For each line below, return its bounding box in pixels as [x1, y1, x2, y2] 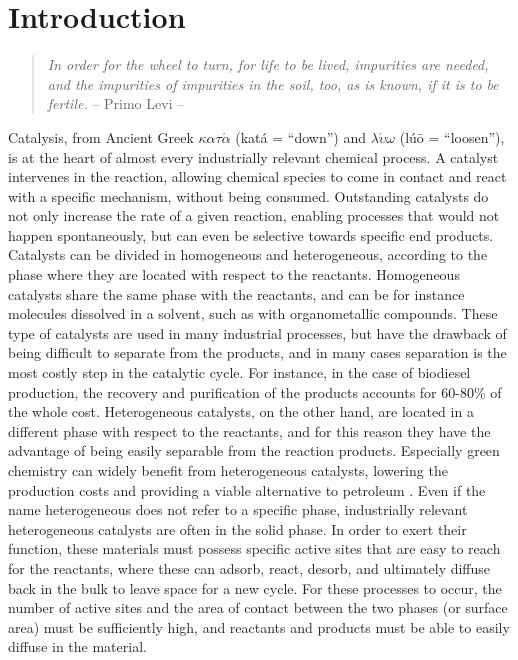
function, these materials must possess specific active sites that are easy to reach [8, 538, 501, 559]
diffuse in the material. [8, 636, 147, 657]
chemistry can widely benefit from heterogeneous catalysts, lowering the [8, 460, 448, 480]
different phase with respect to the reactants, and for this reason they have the [8, 420, 491, 441]
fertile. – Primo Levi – [47, 93, 185, 114]
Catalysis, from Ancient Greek [8, 126, 194, 147]
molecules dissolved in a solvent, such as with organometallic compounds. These [8, 303, 498, 324]
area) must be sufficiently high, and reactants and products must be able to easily [8, 616, 510, 637]
